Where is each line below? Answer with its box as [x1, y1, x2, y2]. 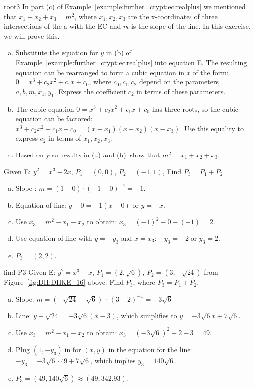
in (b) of [106, 47, 131, 58]
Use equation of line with [15, 232, 92, 243]
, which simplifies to [116, 310, 177, 320]
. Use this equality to [180, 123, 244, 133]
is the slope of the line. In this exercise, [131, 21, 251, 31]
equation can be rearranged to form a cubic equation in [15, 67, 185, 77]
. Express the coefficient [54, 86, 127, 96]
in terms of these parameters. [136, 86, 226, 96]
